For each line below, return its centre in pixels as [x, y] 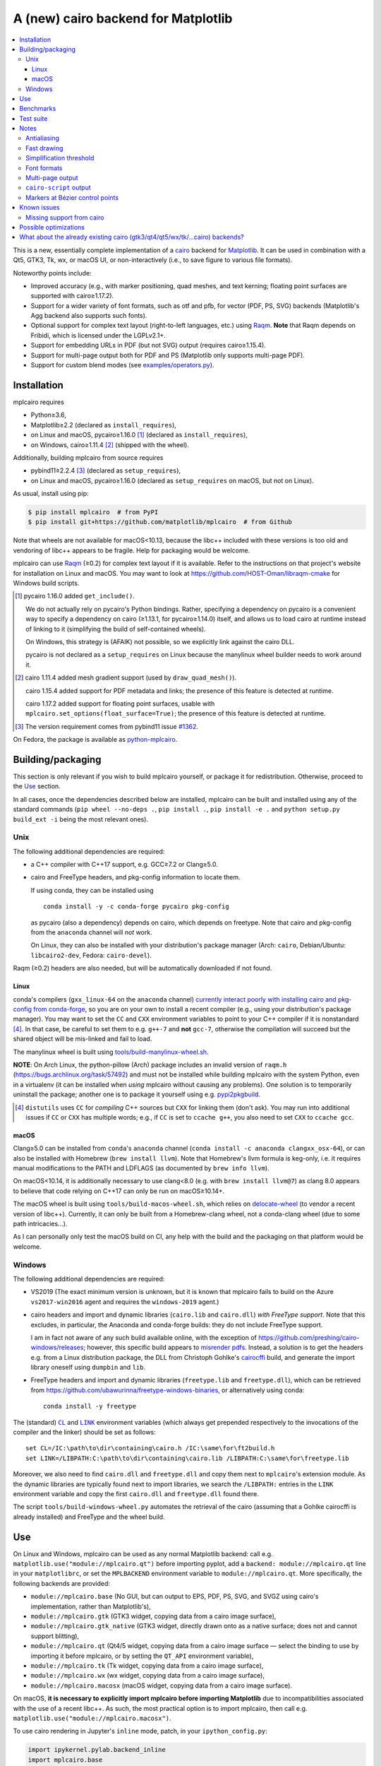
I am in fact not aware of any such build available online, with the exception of [144, 1337]
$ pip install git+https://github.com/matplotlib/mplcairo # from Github [160, 522]
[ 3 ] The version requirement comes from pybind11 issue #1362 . [107, 726]
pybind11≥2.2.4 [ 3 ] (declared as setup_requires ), [106, 470]
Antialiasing [43, 138]
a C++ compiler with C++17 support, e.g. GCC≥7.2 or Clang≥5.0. [124, 865]
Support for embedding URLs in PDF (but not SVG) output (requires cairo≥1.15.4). [148, 345]
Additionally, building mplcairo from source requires [88, 457]
